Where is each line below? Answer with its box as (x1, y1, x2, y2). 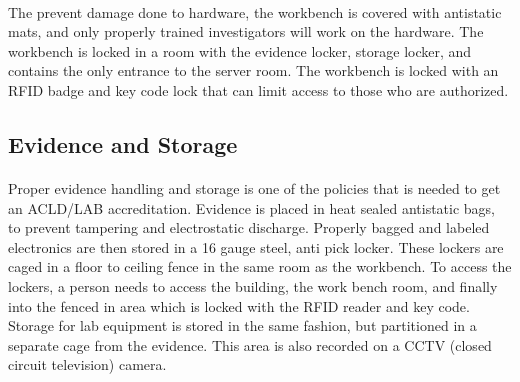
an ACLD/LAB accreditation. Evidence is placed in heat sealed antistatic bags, (8, 197, 496, 218)
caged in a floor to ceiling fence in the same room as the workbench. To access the (8, 256, 512, 277)
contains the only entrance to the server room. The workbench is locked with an (8, 60, 499, 81)
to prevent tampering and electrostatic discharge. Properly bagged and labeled (8, 217, 490, 238)
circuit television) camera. (8, 354, 167, 375)
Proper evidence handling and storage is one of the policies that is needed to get (8, 177, 501, 198)
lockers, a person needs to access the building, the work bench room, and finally (8, 275, 498, 296)
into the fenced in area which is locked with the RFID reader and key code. (8, 295, 470, 316)
